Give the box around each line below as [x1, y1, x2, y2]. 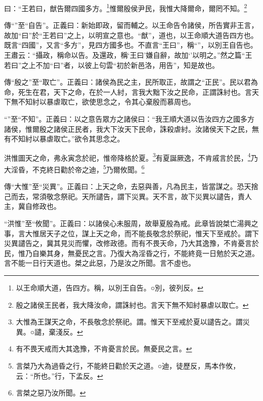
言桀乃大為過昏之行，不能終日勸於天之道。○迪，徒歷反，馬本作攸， [16, 360, 240, 371]
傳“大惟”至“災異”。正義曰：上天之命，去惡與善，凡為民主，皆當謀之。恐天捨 [4, 181, 258, 192]
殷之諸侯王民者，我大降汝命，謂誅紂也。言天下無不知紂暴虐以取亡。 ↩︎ [16, 299, 249, 310]
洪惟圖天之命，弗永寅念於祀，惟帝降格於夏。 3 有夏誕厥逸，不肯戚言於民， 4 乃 [4, 151, 258, 163]
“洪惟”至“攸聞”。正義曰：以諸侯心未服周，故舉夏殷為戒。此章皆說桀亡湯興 [4, 218, 251, 229]
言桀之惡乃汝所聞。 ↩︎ [16, 387, 86, 398]
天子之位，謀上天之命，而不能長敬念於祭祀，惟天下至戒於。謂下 [46, 228, 259, 238]
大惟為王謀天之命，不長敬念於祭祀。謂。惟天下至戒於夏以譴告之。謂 [16, 316, 243, 327]
